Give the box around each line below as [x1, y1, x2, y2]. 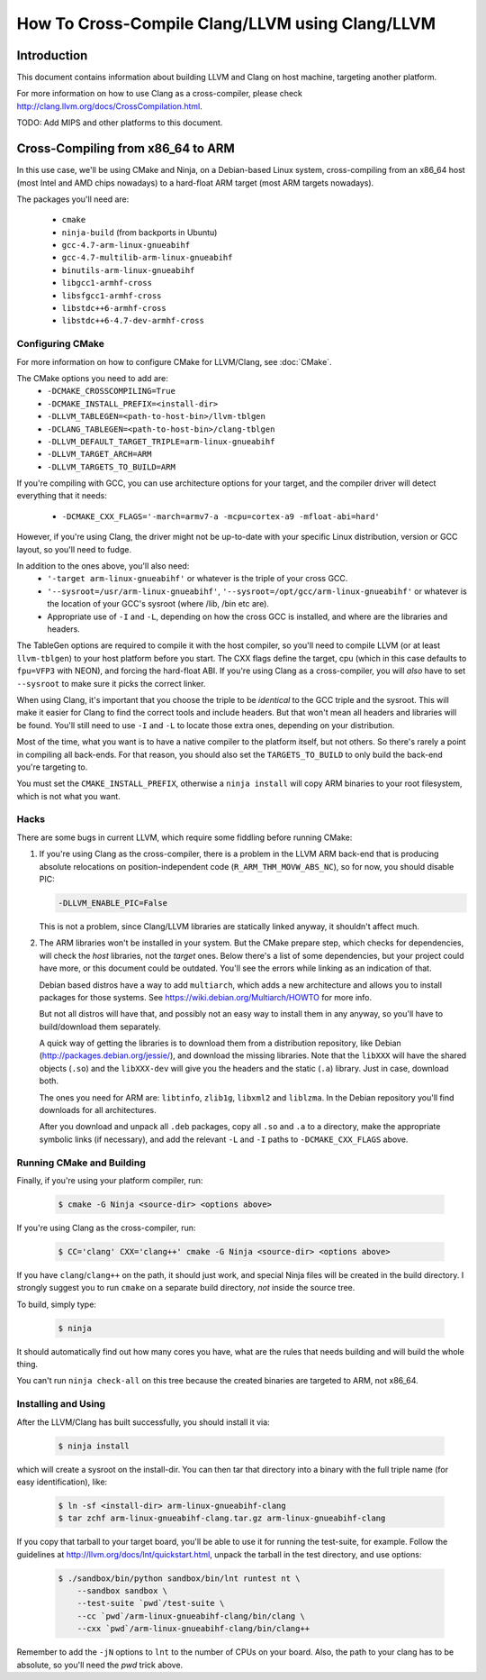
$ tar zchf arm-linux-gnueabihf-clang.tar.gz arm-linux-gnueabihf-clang [58, 1513, 386, 1523]
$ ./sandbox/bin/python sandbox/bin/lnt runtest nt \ [58, 1573, 301, 1584]
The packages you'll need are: [16, 194, 130, 205]
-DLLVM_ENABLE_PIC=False [58, 898, 168, 908]
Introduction [16, 48, 88, 63]
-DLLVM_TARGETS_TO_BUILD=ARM [47, 461, 175, 472]
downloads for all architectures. [39, 1105, 157, 1116]
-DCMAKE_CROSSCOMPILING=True [47, 386, 175, 397]
